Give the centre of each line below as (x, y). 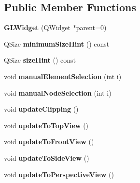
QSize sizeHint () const (40, 60)
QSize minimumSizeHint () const (57, 43)
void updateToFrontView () (49, 141)
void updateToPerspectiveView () (59, 174)
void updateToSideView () (47, 158)
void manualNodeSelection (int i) (58, 92)
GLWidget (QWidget (37, 27)
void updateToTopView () (46, 125)
